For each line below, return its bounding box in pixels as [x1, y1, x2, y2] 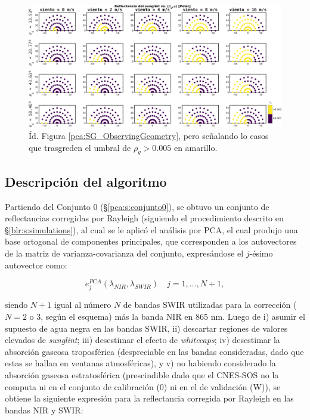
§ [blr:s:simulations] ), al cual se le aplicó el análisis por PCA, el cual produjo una [5, 223, 298, 236]
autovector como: [5, 258, 67, 271]
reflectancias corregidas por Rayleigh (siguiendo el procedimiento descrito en [5, 212, 284, 224]
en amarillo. [173, 141, 218, 153]
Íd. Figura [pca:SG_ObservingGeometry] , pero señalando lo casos [29, 129, 269, 141]
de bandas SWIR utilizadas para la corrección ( [123, 298, 297, 311]
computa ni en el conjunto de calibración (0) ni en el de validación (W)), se [5, 380, 281, 393]
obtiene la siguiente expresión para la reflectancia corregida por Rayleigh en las [5, 392, 294, 404]
